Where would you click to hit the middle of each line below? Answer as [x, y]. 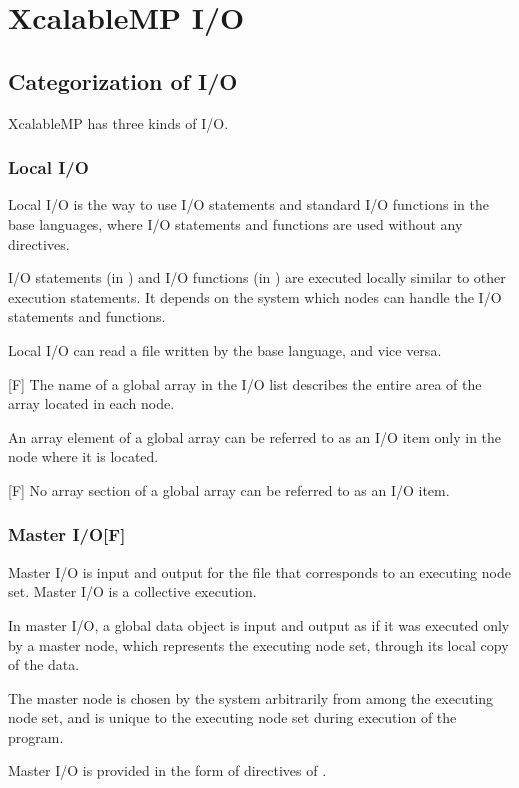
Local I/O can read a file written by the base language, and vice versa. [225, 349]
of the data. [44, 664]
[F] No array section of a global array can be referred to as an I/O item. [229, 489]
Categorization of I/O [123, 80]
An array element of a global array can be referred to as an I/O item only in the [255, 436]
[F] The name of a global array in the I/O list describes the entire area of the [245, 383]
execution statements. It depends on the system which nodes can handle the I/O [255, 296]
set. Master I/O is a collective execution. [132, 591]
